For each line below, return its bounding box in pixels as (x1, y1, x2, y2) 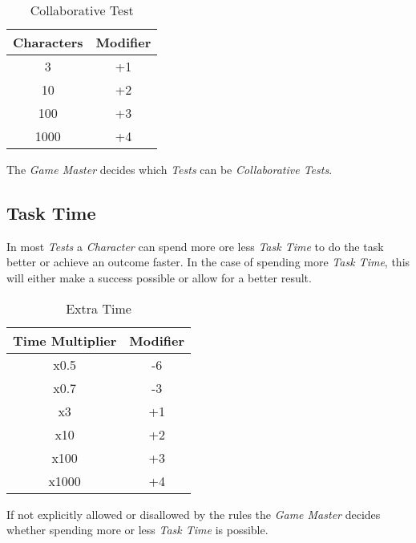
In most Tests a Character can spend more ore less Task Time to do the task (6, 237, 384, 254)
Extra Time (66, 298, 131, 318)
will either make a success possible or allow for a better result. (6, 269, 312, 286)
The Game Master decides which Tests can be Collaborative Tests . (6, 161, 333, 177)
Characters (13, 33, 83, 51)
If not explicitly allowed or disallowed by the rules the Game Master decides (6, 505, 381, 522)
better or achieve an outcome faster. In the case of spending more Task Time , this (6, 253, 410, 270)
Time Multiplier (13, 330, 117, 350)
